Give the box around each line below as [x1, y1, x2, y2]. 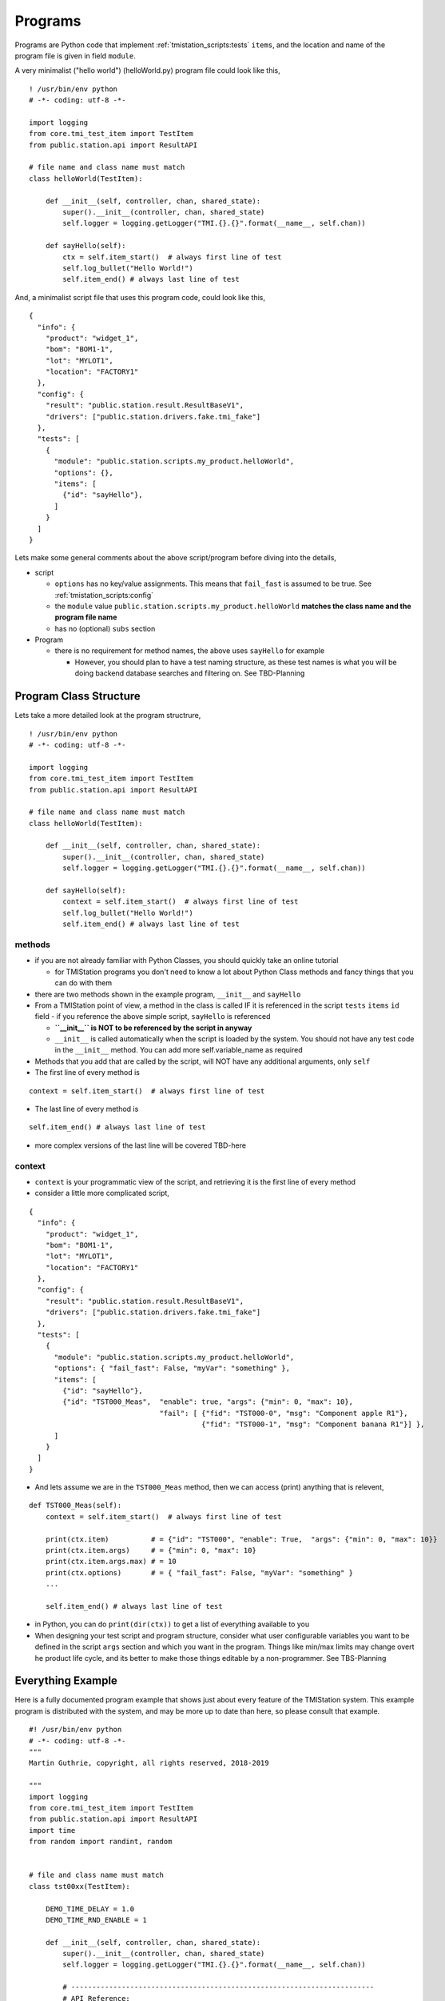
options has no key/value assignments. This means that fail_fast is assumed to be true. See [54, 579, 371, 588]
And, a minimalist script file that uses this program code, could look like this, [14, 292, 266, 302]
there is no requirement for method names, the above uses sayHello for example [54, 646, 325, 656]
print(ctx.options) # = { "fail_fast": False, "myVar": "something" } [45, 1568, 354, 1577]
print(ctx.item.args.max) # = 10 [45, 1557, 177, 1566]
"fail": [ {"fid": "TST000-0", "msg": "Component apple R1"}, [159, 1409, 408, 1418]
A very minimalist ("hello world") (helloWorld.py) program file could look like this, [14, 66, 281, 75]
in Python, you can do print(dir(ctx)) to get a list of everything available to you [34, 1619, 310, 1629]
